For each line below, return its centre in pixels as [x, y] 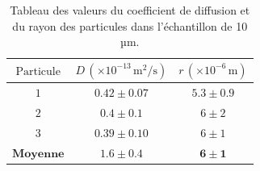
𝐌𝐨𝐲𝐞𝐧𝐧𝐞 [38, 154]
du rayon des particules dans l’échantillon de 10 [130, 25]
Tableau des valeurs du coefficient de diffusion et [130, 10]
